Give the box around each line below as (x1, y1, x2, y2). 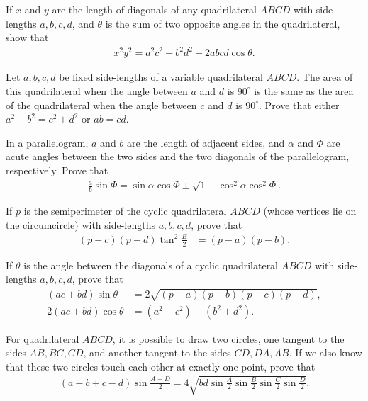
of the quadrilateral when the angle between (6, 97, 197, 112)
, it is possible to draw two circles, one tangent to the (112, 331, 345, 346)
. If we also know (289, 345, 362, 360)
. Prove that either (259, 97, 340, 112)
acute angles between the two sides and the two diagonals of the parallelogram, (6, 149, 350, 164)
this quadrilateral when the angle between (6, 83, 188, 98)
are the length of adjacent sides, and (127, 135, 285, 149)
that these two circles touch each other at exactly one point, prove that (6, 358, 316, 373)
